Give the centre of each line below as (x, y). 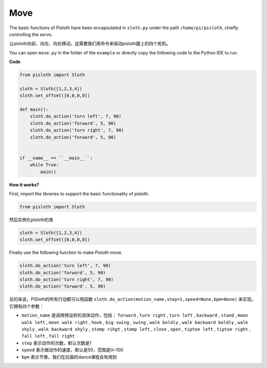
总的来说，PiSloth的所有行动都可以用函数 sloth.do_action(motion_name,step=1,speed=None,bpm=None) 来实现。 (133, 299)
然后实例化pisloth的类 (31, 220)
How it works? (24, 184)
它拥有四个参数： (26, 306)
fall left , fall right (48, 336)
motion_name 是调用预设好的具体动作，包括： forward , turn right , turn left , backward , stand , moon (135, 315)
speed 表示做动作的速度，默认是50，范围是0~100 (72, 350)
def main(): (34, 110)
